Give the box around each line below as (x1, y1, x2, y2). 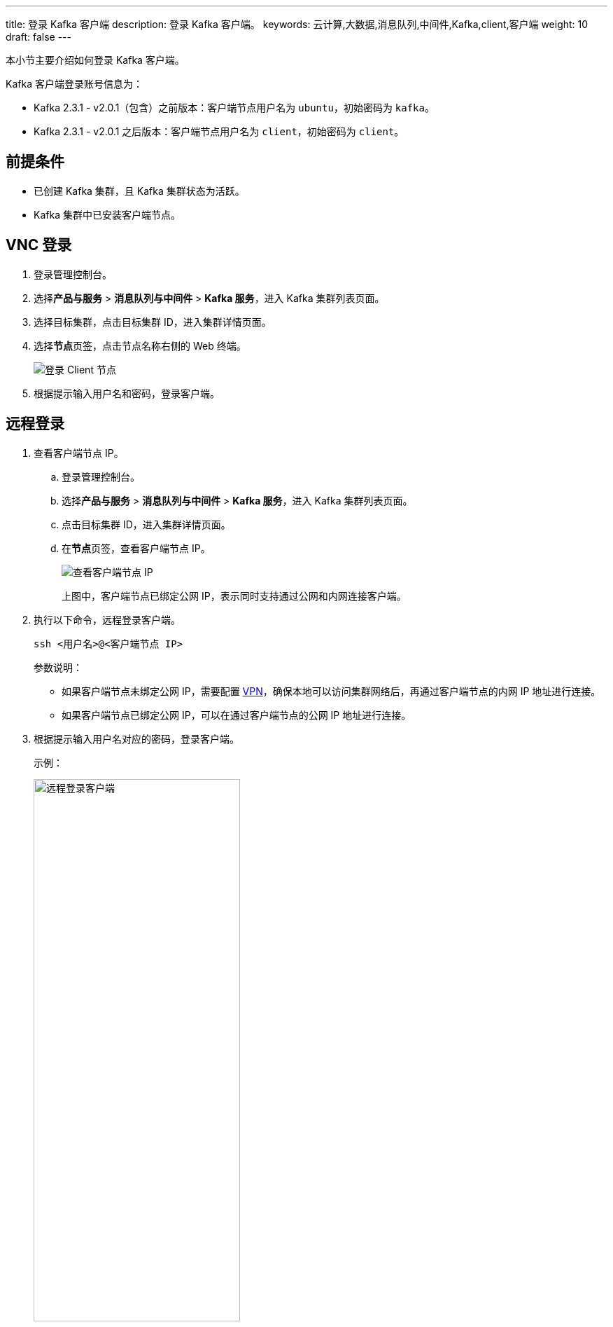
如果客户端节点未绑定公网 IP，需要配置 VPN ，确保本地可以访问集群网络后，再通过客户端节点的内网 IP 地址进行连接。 (62, 685, 601, 697)
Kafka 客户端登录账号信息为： (6, 78, 143, 90)
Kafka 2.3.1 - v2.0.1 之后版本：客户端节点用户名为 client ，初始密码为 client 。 (34, 125, 404, 137)
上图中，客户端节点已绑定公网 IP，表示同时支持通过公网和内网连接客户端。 (62, 589, 407, 602)
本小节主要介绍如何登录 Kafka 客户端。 (6, 54, 185, 66)
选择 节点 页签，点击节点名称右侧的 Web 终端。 (34, 339, 246, 352)
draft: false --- (6, 31, 71, 43)
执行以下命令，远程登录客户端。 (34, 613, 181, 626)
